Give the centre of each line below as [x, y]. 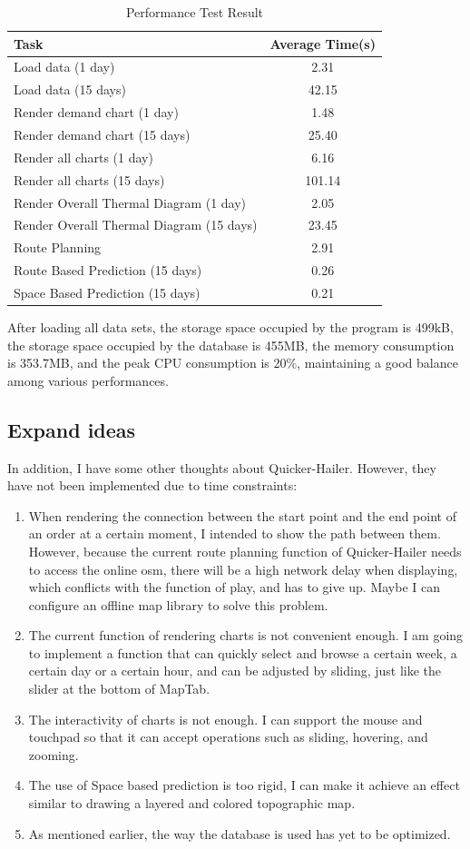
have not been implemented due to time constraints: [152, 485]
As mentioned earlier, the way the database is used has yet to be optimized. [240, 833]
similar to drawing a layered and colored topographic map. [192, 803]
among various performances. [88, 380]
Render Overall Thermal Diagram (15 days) [136, 225]
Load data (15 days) [70, 89]
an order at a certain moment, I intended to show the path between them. [235, 533]
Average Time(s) [323, 43]
